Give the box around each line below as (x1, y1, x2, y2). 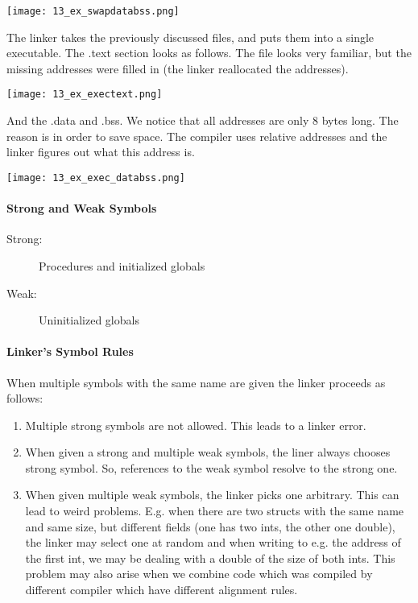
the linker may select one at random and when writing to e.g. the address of (25, 534, 401, 551)
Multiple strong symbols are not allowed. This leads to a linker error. (25, 416, 366, 433)
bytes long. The (321, 112, 399, 129)
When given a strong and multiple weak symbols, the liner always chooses (25, 444, 391, 461)
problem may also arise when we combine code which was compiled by (25, 565, 373, 582)
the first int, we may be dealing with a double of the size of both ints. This (25, 549, 395, 566)
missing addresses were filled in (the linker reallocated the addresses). (6, 60, 349, 76)
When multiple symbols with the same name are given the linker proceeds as (6, 374, 386, 390)
